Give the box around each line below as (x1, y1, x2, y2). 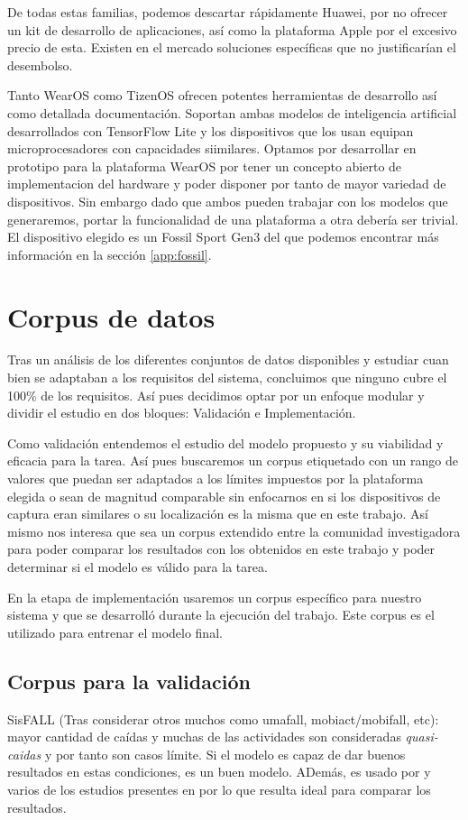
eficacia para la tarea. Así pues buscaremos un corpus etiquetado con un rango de (7, 451, 458, 470)
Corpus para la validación (7, 667, 251, 695)
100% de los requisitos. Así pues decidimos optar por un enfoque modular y (7, 385, 425, 404)
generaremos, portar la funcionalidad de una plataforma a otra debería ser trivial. (7, 209, 459, 228)
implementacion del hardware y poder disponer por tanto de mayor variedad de (7, 174, 446, 193)
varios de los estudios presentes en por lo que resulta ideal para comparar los (7, 779, 431, 798)
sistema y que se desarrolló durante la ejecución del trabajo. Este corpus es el (7, 605, 435, 624)
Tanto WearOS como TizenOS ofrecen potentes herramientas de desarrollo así (7, 86, 437, 105)
